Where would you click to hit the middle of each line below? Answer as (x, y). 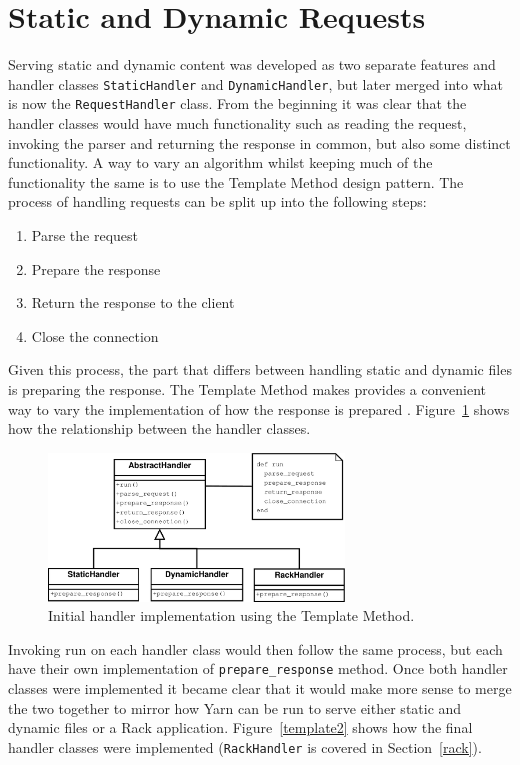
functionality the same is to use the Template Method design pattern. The (236, 181)
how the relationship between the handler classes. (159, 428)
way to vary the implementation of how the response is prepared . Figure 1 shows (259, 408)
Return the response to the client (133, 302)
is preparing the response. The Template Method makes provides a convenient (247, 388)
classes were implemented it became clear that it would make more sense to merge (260, 688)
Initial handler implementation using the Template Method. (231, 615)
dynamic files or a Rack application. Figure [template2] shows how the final (240, 727)
